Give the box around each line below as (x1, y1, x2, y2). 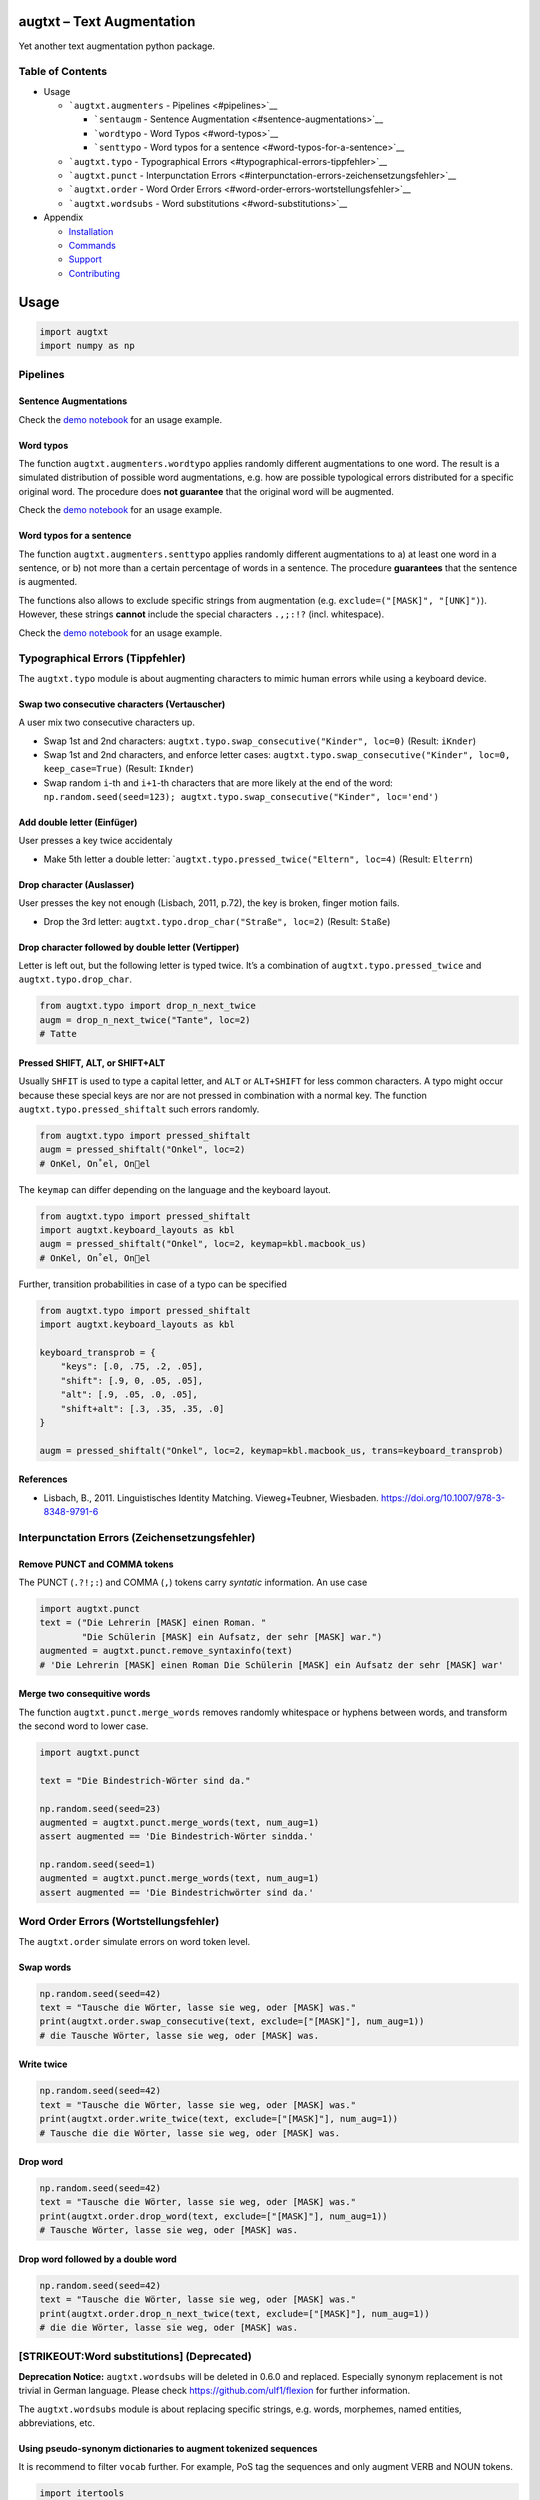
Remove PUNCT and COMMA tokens (18, 1558, 174, 1570)
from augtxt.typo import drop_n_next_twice (39, 1000, 257, 1012)
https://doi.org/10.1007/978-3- (380, 1491, 505, 1504)
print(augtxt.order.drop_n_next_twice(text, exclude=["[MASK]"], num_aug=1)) (39, 2308, 430, 2319)
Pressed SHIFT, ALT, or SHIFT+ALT (18, 1056, 166, 1069)
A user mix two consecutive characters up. (18, 716, 195, 729)
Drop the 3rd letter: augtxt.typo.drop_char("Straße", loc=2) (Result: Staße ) (43, 915, 391, 927)
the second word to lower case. (18, 1720, 149, 1732)
